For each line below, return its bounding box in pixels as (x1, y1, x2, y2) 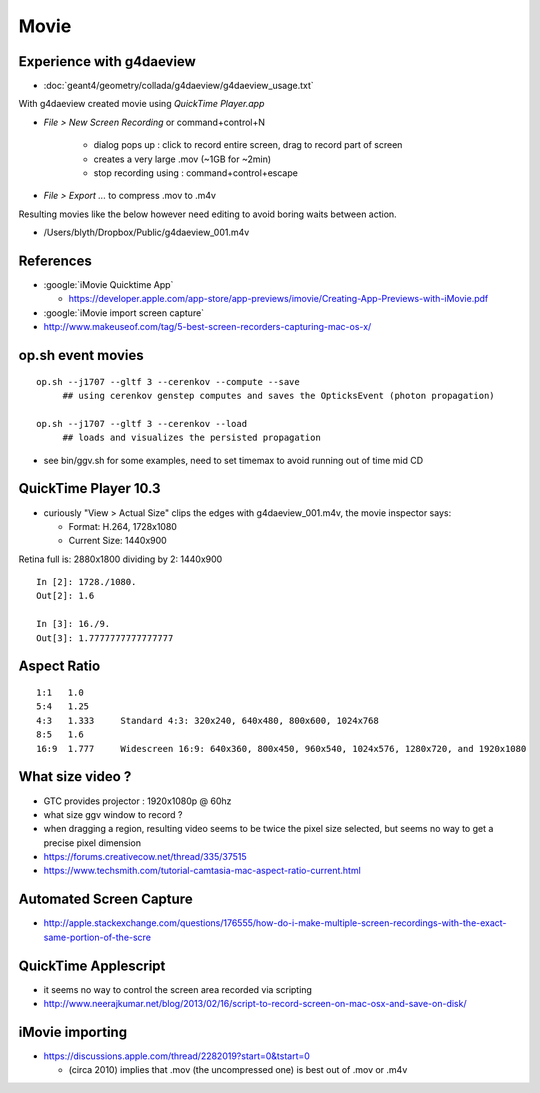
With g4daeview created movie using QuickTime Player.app (18, 98, 265, 110)
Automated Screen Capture (18, 891, 194, 908)
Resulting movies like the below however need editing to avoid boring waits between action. (18, 208, 397, 220)
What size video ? (18, 768, 132, 785)
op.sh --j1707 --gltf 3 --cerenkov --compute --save (36, 376, 300, 387)
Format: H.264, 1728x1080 (68, 520, 177, 532)
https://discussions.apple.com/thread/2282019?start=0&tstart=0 (43, 1050, 310, 1062)
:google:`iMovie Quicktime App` (43, 279, 174, 291)
